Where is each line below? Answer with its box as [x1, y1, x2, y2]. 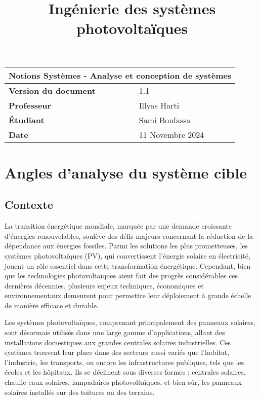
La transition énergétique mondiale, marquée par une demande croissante [5, 221, 232, 231]
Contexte [5, 197, 53, 212]
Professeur [9, 99, 52, 111]
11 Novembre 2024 [139, 128, 204, 140]
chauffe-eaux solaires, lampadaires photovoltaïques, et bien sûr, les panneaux [5, 377, 242, 387]
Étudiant [9, 114, 45, 126]
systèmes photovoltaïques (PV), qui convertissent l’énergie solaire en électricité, [5, 250, 250, 261]
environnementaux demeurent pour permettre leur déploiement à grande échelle [5, 290, 251, 301]
